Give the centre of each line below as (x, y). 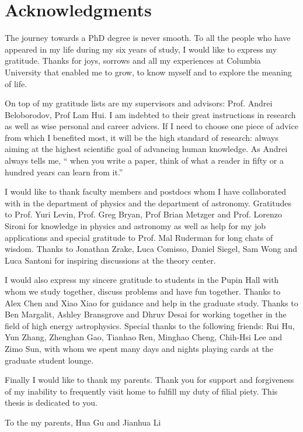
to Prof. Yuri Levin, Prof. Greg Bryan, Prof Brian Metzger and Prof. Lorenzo (144, 214)
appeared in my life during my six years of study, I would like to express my (141, 49)
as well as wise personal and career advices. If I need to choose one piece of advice (151, 126)
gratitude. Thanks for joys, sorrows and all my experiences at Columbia (133, 61)
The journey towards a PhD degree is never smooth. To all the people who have (148, 38)
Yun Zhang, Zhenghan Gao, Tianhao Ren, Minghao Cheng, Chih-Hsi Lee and (144, 337)
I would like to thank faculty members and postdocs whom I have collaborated (146, 191)
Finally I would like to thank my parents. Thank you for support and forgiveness (149, 380)
